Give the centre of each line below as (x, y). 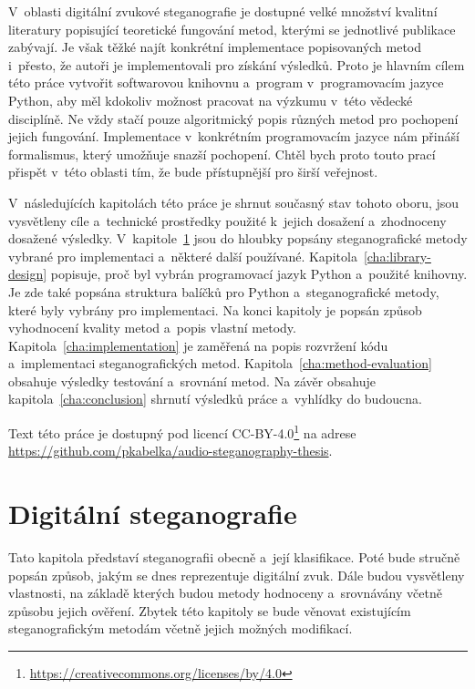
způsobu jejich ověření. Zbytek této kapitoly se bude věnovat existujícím (210, 610)
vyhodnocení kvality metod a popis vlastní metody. (152, 328)
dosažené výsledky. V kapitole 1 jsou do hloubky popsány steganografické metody (238, 238)
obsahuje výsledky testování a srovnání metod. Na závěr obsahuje (192, 380)
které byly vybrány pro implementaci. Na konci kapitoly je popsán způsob (215, 309)
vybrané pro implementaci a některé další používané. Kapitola (183, 256)
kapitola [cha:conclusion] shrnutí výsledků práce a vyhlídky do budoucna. (215, 399)
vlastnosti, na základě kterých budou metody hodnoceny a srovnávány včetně (225, 593)
